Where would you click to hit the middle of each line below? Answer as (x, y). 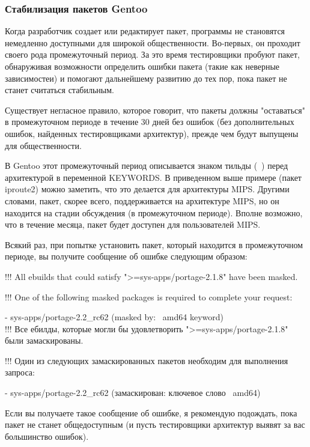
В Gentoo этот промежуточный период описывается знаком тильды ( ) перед (147, 166)
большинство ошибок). (47, 436)
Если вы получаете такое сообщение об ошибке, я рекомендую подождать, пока (151, 412)
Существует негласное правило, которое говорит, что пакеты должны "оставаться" (155, 110)
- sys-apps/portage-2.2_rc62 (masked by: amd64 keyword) (114, 317)
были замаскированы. (44, 340)
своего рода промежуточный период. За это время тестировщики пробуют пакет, (153, 54)
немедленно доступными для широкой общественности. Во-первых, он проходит (153, 42)
